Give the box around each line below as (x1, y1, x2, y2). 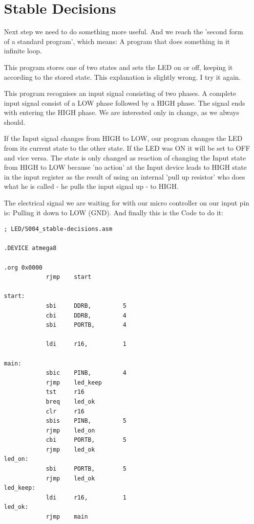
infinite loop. (4, 46, 42, 56)
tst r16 (45, 388, 85, 396)
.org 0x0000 (4, 264, 42, 271)
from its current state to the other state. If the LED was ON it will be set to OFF (4, 143, 250, 153)
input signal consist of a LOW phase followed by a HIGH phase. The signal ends (4, 97, 245, 108)
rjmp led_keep (45, 379, 102, 386)
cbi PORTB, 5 (45, 436, 127, 444)
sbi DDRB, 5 (45, 302, 127, 309)
